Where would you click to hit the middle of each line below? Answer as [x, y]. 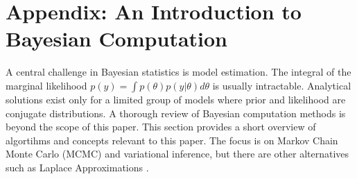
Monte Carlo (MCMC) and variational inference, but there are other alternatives [177, 154]
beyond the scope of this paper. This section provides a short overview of [161, 127]
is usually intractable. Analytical [282, 85]
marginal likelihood [46, 85]
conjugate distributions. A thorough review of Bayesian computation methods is [176, 113]
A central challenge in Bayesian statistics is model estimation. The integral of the [178, 72]
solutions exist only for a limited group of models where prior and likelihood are [176, 99]
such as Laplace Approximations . [77, 167]
